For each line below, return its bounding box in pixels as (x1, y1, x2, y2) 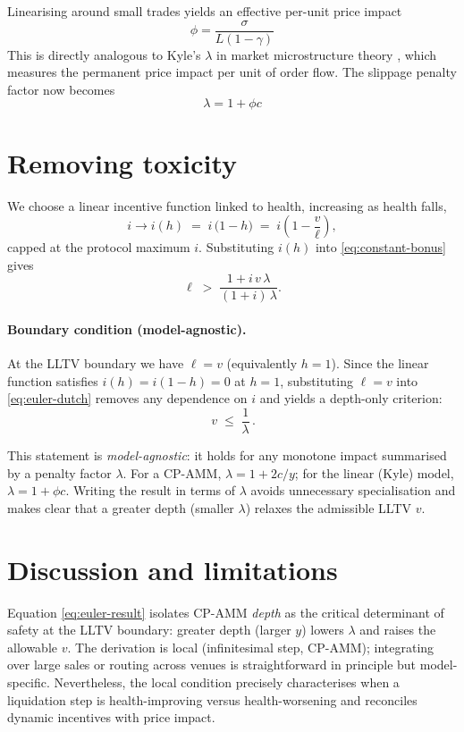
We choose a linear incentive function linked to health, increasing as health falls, (7, 196, 447, 215)
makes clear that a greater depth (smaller (7, 498, 234, 517)
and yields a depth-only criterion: (259, 389, 443, 408)
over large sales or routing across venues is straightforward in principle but (7, 655, 417, 674)
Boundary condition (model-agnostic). (7, 320, 247, 338)
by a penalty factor (7, 463, 112, 482)
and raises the (359, 620, 436, 639)
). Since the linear (331, 354, 429, 373)
